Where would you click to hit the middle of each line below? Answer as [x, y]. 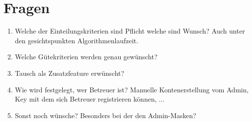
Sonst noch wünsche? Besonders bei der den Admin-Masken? [106, 115]
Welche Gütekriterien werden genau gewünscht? [86, 57]
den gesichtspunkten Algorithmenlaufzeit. [77, 40]
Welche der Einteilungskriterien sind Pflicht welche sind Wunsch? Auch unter [130, 31]
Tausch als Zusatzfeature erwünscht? [70, 73]
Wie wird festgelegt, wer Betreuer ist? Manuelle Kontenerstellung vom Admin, [132, 89]
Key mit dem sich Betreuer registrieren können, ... [90, 99]
